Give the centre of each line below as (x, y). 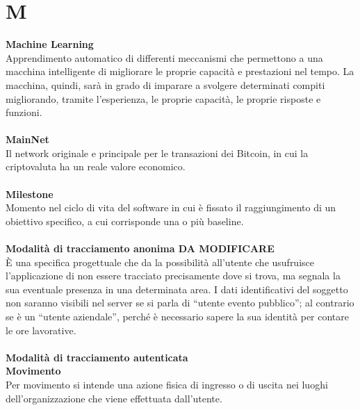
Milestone (30, 194)
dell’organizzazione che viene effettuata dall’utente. (114, 398)
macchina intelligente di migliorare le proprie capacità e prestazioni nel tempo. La (180, 71)
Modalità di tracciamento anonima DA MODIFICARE (140, 248)
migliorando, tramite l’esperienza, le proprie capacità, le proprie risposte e (163, 98)
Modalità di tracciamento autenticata (97, 357)
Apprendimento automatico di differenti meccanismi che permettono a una (164, 57)
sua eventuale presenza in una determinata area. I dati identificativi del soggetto (177, 289)
